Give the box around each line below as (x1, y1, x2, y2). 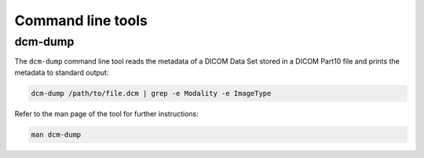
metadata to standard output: (14, 68, 109, 77)
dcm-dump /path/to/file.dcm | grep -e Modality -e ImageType (31, 89, 272, 97)
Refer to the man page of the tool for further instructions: (14, 108, 199, 118)
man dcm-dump (31, 130, 82, 139)
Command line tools (14, 12, 148, 29)
